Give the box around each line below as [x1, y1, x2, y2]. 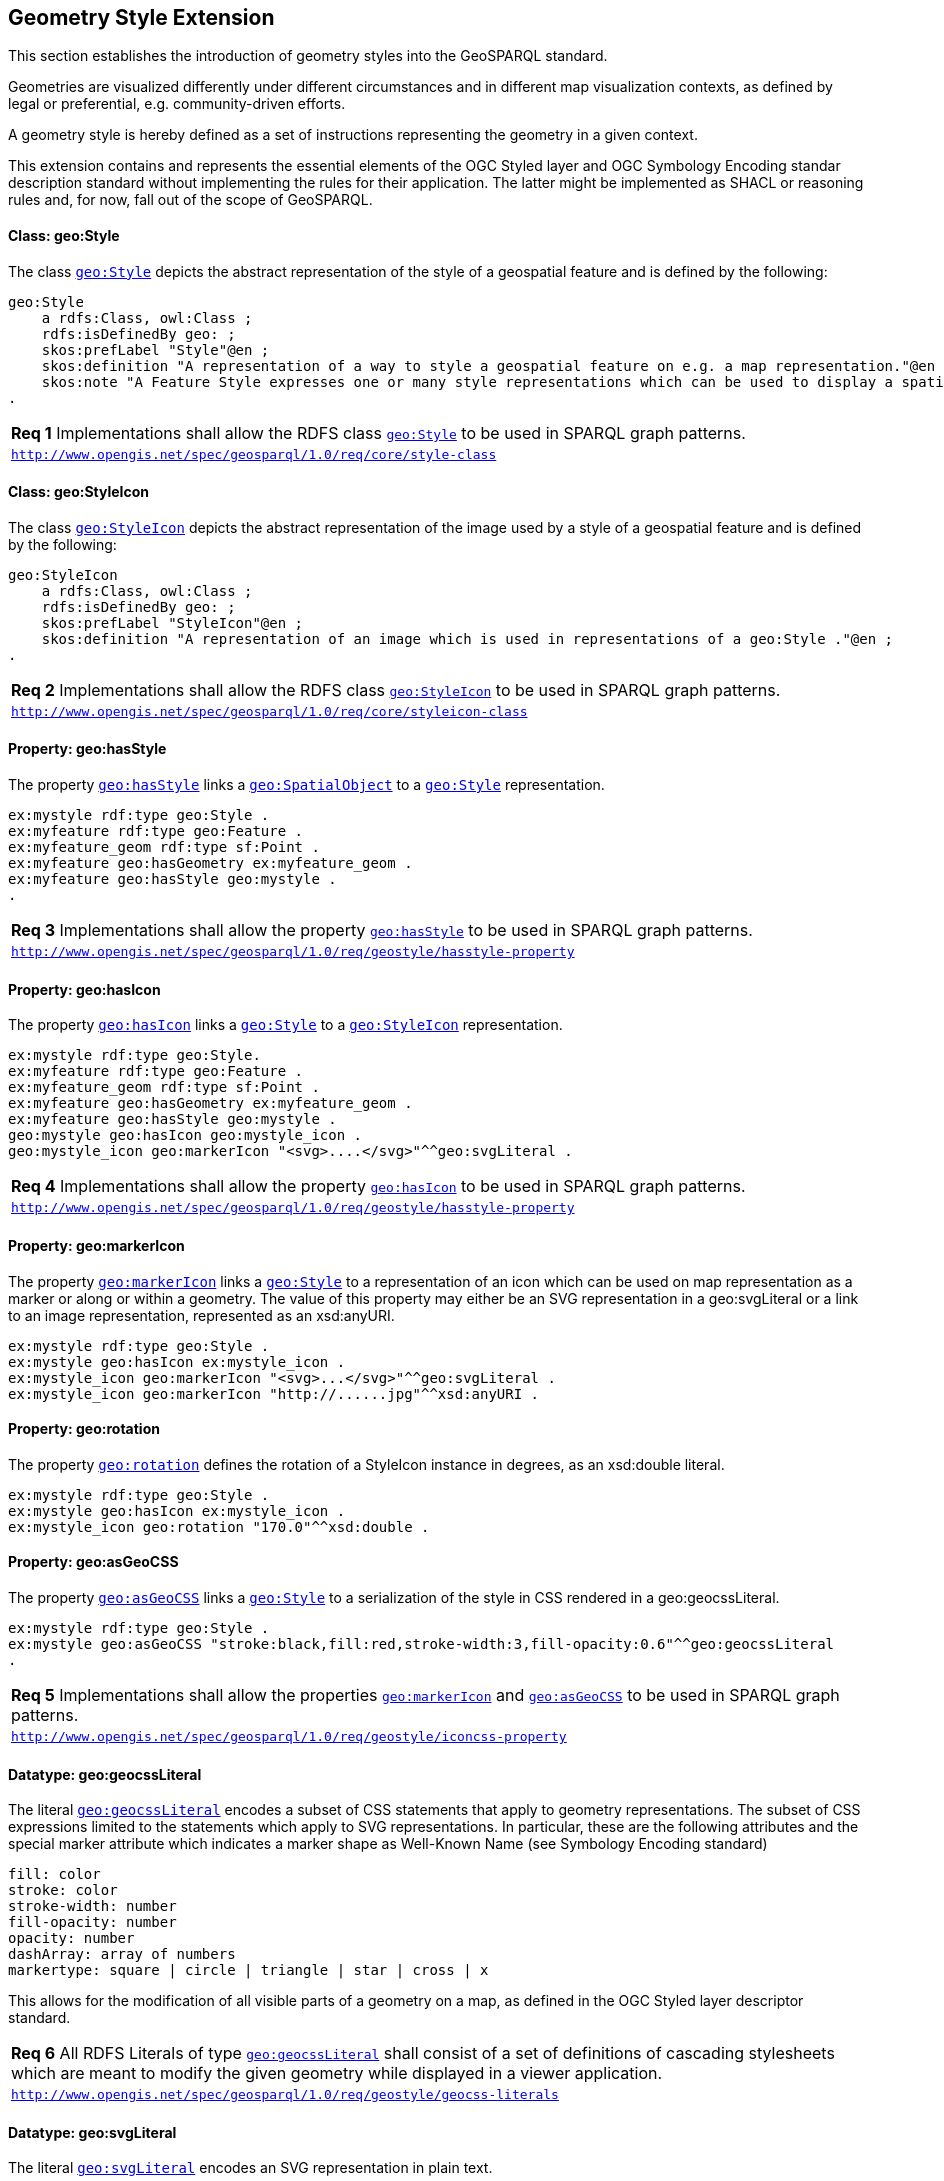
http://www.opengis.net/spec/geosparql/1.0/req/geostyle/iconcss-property [11, 1728, 567, 1744]
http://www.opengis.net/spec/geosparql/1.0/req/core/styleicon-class [11, 703, 528, 719]
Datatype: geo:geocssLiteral [8, 1765, 202, 1783]
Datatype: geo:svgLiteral [8, 2123, 177, 2141]
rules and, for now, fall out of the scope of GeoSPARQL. [8, 191, 373, 209]
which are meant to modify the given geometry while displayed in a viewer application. [11, 2063, 663, 2084]
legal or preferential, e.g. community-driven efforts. [8, 95, 346, 113]
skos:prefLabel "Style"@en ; [41, 341, 270, 358]
